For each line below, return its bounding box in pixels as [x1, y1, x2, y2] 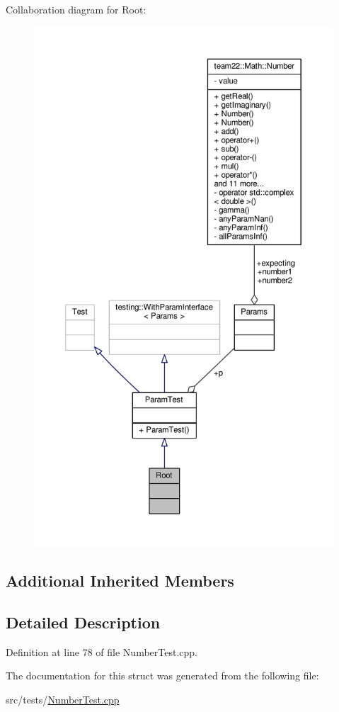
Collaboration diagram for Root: [6, 2, 146, 16]
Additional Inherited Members [6, 569, 234, 591]
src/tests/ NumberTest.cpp [6, 691, 120, 706]
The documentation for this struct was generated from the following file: [6, 668, 319, 683]
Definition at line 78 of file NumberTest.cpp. [6, 644, 197, 659]
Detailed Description [6, 611, 161, 633]
